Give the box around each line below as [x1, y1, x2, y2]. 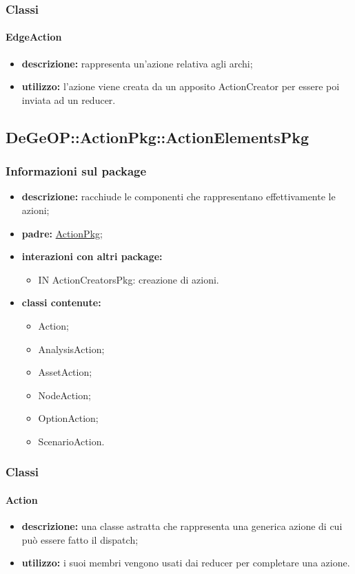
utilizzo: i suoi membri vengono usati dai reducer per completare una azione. [21, 555, 350, 570]
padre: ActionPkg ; [21, 226, 103, 240]
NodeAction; [38, 387, 91, 402]
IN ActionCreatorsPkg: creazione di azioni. [38, 272, 219, 286]
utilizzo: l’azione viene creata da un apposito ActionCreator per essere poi [21, 79, 340, 94]
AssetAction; [38, 365, 92, 379]
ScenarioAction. [38, 434, 105, 448]
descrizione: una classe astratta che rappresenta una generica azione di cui [21, 519, 343, 533]
